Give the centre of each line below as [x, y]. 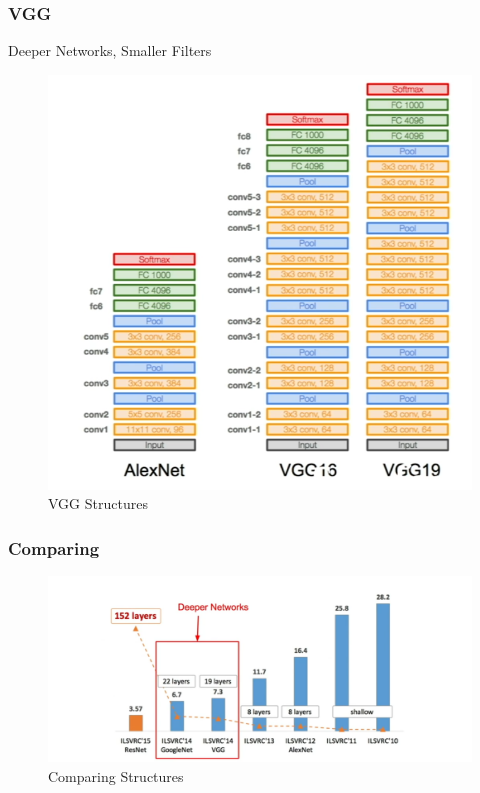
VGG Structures [98, 503]
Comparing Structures [116, 776]
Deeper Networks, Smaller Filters [110, 50]
